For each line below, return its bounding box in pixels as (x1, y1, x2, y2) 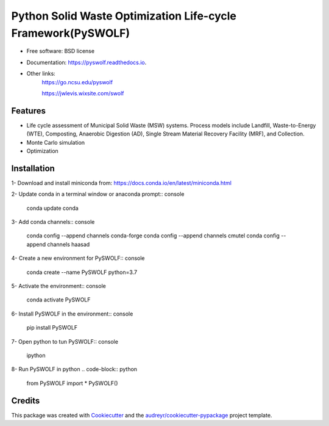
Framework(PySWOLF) (11, 26, 130, 40)
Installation (11, 163, 55, 173)
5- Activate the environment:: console (11, 283, 106, 290)
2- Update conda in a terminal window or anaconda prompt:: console (11, 190, 185, 198)
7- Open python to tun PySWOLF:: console (11, 338, 119, 345)
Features (11, 106, 46, 116)
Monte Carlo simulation (26, 139, 85, 146)
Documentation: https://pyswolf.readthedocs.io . (26, 59, 147, 66)
